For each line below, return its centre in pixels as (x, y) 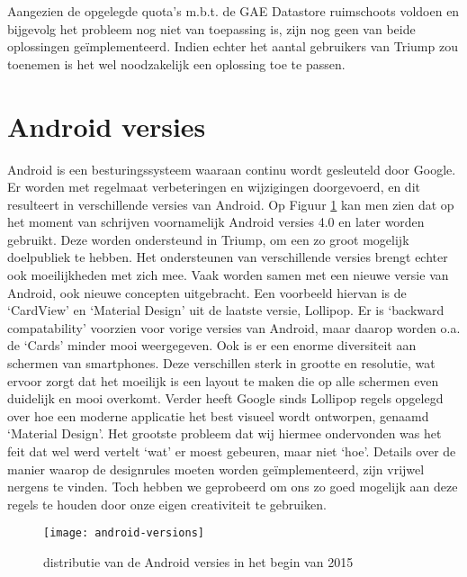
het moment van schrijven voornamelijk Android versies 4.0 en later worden (216, 222)
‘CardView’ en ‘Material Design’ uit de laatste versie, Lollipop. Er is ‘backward (226, 310)
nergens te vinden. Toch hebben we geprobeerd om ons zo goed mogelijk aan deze (233, 487)
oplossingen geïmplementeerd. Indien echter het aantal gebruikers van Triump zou (233, 46)
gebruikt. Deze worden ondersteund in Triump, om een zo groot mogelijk (208, 239)
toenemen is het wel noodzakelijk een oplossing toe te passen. (176, 63)
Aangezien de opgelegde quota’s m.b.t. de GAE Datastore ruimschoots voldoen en (233, 11)
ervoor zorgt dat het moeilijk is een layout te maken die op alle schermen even (223, 380)
